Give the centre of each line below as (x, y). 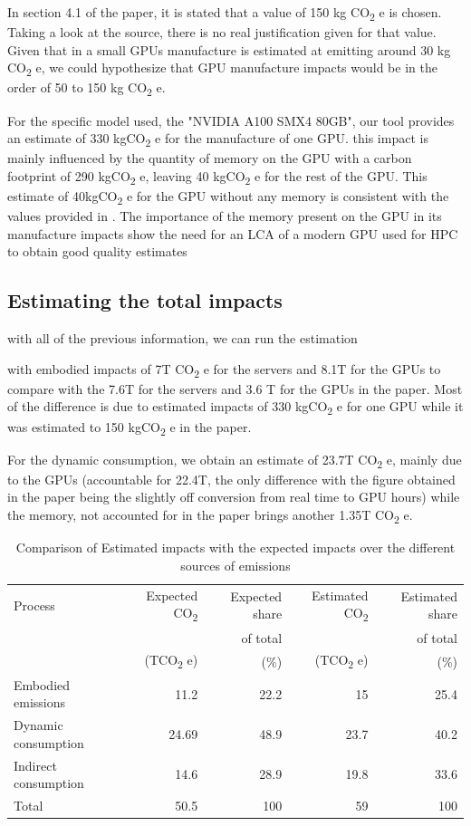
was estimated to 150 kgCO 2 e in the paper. (130, 427)
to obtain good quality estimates (97, 251)
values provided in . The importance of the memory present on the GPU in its (225, 216)
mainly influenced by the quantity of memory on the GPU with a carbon (210, 158)
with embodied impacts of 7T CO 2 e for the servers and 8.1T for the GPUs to (224, 370)
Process (34, 605)
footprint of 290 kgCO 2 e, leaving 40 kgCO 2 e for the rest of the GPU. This (217, 177)
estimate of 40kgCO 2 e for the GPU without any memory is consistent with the (228, 197)
